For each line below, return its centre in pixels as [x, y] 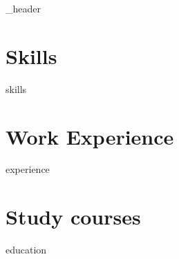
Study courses [73, 217]
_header [23, 8]
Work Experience [90, 136]
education [26, 250]
